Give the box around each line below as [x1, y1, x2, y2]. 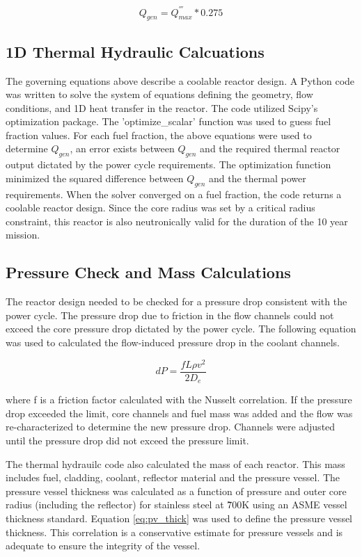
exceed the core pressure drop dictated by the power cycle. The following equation [6, 321, 356, 336]
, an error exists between [70, 141, 175, 156]
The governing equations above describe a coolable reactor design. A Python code [6, 73, 355, 88]
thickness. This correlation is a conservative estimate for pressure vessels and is [6, 524, 343, 539]
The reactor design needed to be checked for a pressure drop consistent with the [6, 294, 347, 309]
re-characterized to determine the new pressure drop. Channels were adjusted [6, 419, 336, 434]
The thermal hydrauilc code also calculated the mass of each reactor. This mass [6, 456, 345, 471]
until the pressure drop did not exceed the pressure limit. [6, 433, 249, 447]
